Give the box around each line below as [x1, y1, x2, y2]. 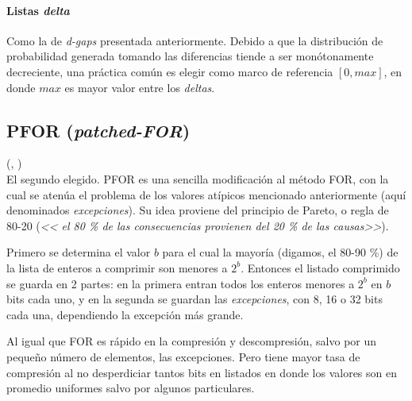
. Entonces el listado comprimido [241, 259, 400, 276]
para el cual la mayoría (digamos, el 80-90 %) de [162, 244, 399, 260]
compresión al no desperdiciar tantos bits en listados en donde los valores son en [6, 364, 397, 380]
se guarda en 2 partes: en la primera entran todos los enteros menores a [6, 275, 355, 291]
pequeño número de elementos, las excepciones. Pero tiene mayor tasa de [6, 348, 360, 364]
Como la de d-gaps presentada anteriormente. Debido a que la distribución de [6, 32, 383, 48]
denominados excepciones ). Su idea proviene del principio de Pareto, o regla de [6, 202, 389, 218]
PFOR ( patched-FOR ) [6, 118, 191, 142]
